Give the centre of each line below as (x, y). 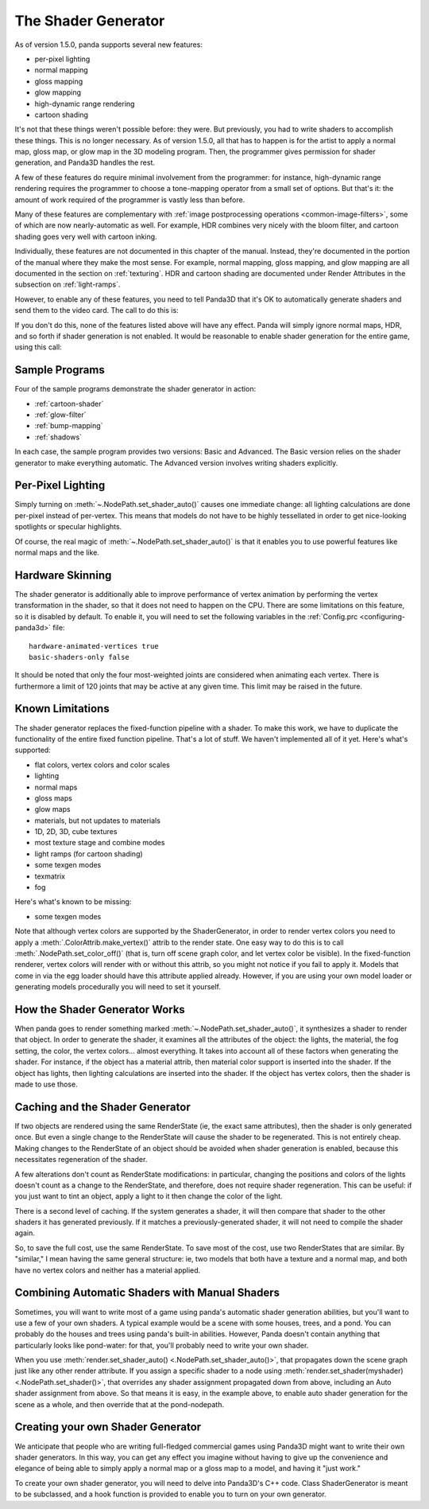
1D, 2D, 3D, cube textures (76, 832)
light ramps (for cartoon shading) (89, 854)
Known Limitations (62, 709)
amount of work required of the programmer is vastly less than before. (130, 200)
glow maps (52, 809)
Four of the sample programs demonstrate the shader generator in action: (135, 389)
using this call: (39, 347)
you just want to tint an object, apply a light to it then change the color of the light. (149, 1196)
